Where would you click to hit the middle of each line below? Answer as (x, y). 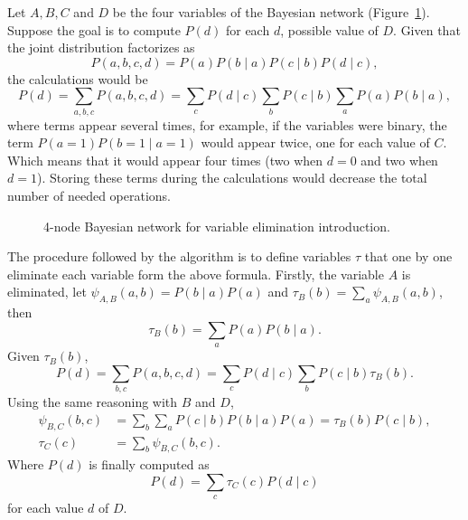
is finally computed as (149, 464)
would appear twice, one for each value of (315, 142)
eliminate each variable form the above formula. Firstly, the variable (196, 274)
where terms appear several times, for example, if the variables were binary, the (227, 124)
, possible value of (329, 29)
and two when (399, 160)
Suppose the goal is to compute (94, 29)
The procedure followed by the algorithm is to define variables (179, 256)
